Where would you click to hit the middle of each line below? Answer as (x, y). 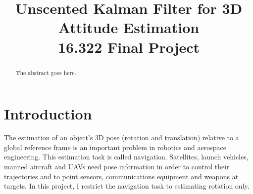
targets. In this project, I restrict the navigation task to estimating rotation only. (127, 186)
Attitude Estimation (129, 27)
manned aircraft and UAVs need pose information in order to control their (117, 166)
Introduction (48, 114)
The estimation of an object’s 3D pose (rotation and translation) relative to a (122, 137)
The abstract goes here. (46, 72)
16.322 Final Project (129, 47)
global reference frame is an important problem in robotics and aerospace (115, 147)
